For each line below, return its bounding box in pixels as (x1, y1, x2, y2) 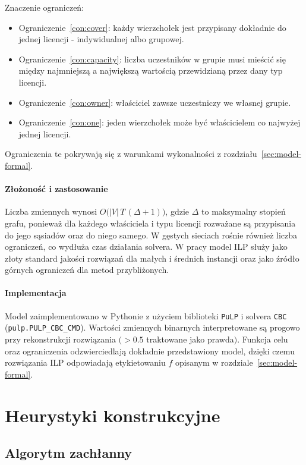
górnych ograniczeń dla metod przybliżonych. (5, 263, 169, 276)
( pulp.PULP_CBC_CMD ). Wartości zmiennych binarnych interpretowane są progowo (5, 321, 300, 334)
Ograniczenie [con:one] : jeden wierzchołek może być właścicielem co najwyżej (18, 116, 301, 128)
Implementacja (5, 287, 67, 299)
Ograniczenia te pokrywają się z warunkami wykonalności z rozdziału (5, 147, 257, 160)
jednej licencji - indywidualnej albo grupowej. (18, 33, 184, 45)
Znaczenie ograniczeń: (5, 1, 84, 13)
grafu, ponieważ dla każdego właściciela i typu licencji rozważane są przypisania (5, 216, 296, 229)
